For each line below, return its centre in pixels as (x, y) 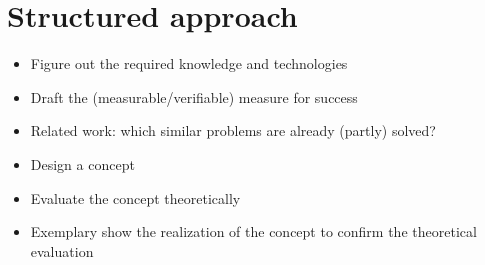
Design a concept (82, 163)
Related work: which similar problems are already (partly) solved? (233, 130)
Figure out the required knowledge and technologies (189, 63)
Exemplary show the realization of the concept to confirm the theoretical (253, 231)
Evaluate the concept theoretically (135, 197)
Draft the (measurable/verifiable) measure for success (194, 96)
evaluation (62, 250)
